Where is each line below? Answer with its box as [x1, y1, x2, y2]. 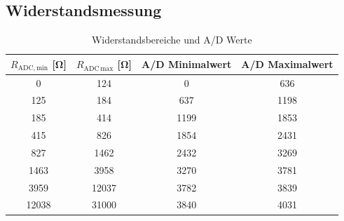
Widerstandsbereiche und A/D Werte [91, 32, 252, 47]
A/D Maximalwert [241, 57, 333, 72]
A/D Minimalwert [142, 57, 232, 72]
